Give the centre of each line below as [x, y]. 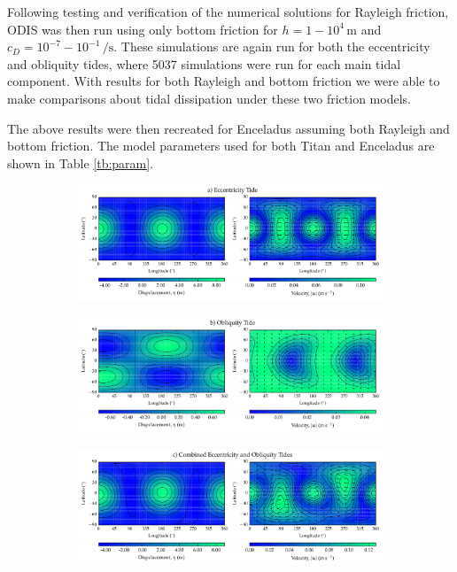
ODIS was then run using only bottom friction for [143, 29]
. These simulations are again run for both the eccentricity [272, 46]
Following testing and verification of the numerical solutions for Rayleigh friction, [228, 12]
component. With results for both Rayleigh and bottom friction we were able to [224, 81]
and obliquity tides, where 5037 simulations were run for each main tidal [204, 63]
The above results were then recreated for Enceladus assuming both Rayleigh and [228, 128]
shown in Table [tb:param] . [81, 162]
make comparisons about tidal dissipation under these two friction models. [209, 98]
